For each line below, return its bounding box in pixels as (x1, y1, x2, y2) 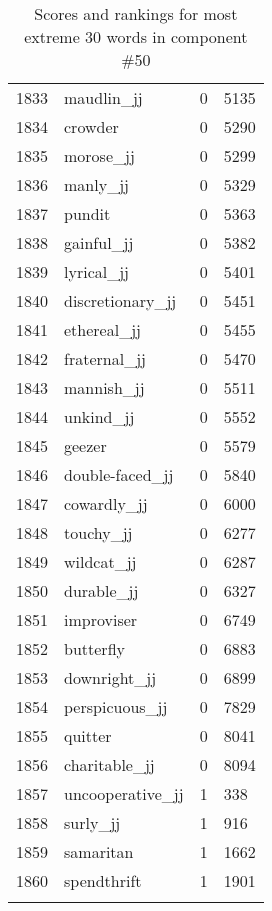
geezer (64, 434, 107, 457)
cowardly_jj (64, 492, 148, 515)
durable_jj (64, 579, 139, 602)
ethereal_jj (64, 318, 141, 341)
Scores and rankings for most (34, 2, 238, 25)
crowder (64, 115, 119, 138)
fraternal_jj (64, 347, 146, 370)
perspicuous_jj (64, 695, 168, 718)
